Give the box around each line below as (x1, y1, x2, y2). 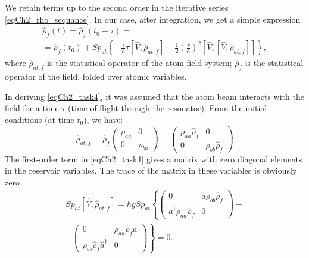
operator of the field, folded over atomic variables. (5, 70, 187, 83)
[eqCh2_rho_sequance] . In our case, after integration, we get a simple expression (5, 12, 301, 25)
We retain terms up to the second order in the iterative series (5, 1, 229, 13)
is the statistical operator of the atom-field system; (47, 56, 232, 69)
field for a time (5, 102, 59, 114)
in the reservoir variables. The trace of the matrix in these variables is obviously (5, 164, 297, 177)
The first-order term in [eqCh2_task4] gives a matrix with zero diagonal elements (5, 152, 302, 165)
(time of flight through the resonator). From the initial (68, 102, 267, 114)
